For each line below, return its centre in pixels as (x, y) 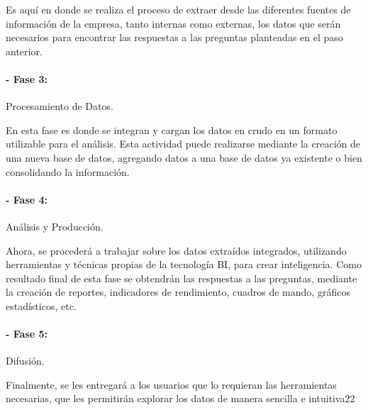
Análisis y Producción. (55, 226)
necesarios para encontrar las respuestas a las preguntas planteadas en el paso (174, 37)
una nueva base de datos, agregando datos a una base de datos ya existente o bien (184, 157)
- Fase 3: (27, 78)
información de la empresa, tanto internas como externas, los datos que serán (173, 23)
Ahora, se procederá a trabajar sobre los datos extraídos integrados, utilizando (176, 250)
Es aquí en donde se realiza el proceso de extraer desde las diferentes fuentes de (178, 9)
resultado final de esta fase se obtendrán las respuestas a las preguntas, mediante (182, 278)
